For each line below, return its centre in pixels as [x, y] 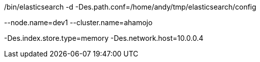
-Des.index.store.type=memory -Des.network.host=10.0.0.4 [104, 38]
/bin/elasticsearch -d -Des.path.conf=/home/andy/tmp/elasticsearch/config [130, 7]
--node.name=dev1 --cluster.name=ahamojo [78, 22]
